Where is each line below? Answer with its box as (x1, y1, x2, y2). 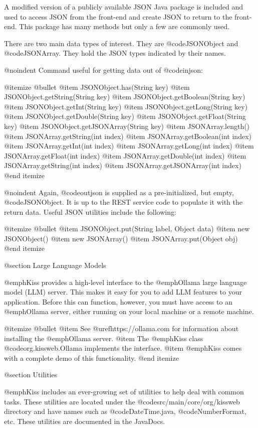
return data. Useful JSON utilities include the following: (4, 206, 176, 217)
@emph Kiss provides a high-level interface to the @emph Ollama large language (4, 276, 247, 287)
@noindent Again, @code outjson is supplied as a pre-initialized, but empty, (4, 187, 234, 197)
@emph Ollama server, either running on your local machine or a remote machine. (4, 306, 254, 317)
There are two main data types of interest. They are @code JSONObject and (4, 38, 238, 48)
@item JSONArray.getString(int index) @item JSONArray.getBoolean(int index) (4, 130, 251, 141)
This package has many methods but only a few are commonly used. (19, 21, 229, 32)
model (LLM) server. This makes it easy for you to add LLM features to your (4, 287, 242, 297)
